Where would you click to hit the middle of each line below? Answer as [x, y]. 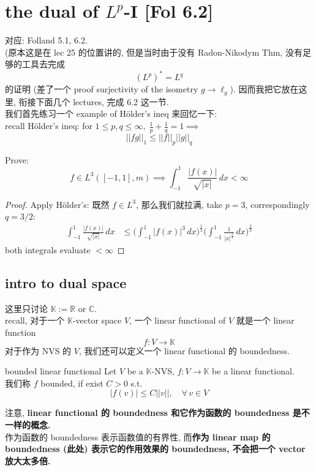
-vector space [97, 320]
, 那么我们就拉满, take [179, 204]
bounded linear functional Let [61, 371]
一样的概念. [28, 424]
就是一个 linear [265, 320]
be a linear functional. [253, 371]
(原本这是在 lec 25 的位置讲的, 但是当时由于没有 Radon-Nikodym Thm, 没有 [154, 52]
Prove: [17, 159]
